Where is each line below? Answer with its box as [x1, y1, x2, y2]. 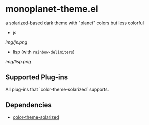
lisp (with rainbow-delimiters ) [12, 49, 75, 55]
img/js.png [5, 39, 28, 45]
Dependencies [5, 101, 52, 109]
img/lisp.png [5, 58, 31, 64]
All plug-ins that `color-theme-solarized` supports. [5, 86, 109, 92]
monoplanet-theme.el [5, 3, 99, 15]
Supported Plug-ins [5, 73, 68, 82]
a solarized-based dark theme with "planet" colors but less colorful [5, 20, 144, 26]
